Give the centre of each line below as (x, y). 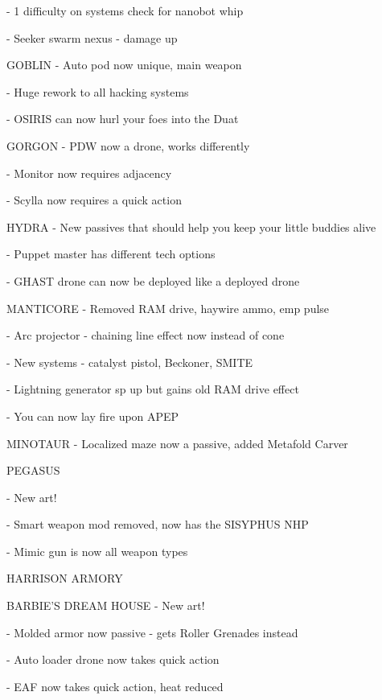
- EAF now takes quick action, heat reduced (115, 686)
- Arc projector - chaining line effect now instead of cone (146, 335)
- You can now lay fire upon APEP (93, 416)
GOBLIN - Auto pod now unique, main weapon (124, 65)
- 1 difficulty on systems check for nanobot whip (125, 10)
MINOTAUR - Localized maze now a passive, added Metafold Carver (177, 443)
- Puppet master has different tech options (111, 254)
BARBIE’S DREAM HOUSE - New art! (106, 605)
